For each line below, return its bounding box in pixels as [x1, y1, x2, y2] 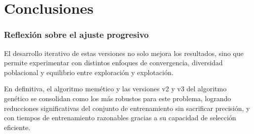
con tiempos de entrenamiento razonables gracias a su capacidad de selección [4, 112, 236, 123]
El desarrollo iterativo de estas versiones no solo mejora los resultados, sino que [4, 48, 244, 58]
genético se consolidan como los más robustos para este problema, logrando [4, 93, 231, 103]
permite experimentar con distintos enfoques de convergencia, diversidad [4, 57, 223, 68]
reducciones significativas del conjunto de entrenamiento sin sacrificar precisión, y [4, 103, 250, 113]
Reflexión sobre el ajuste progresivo [4, 28, 149, 41]
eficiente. [4, 122, 31, 132]
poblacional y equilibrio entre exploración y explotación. [4, 67, 174, 77]
